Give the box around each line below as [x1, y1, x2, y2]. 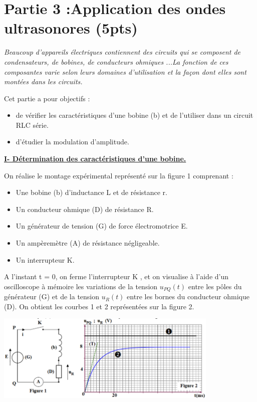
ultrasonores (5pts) [4, 18, 138, 38]
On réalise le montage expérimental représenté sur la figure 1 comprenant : [4, 170, 233, 180]
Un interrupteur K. [16, 254, 75, 265]
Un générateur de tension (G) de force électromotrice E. [16, 221, 188, 231]
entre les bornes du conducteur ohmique [127, 291, 250, 302]
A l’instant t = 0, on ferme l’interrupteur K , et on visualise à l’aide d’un [4, 271, 229, 282]
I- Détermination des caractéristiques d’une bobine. [4, 153, 186, 164]
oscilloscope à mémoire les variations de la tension [4, 281, 158, 291]
